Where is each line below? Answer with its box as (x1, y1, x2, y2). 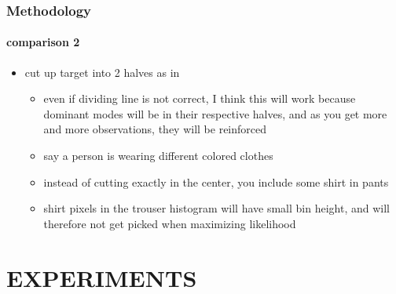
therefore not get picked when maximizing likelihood (43, 215, 296, 231)
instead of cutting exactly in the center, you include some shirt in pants (43, 173, 389, 190)
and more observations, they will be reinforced (43, 121, 267, 137)
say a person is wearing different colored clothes (43, 147, 273, 164)
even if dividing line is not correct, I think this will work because (43, 90, 356, 107)
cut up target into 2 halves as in (24, 64, 180, 80)
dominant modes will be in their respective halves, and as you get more (43, 105, 387, 122)
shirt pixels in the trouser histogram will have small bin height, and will (43, 200, 390, 216)
